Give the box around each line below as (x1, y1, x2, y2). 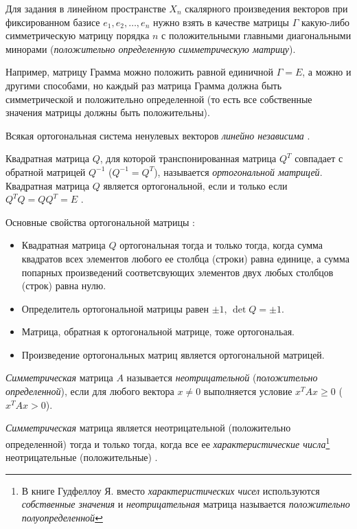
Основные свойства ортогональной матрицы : (5, 214, 195, 229)
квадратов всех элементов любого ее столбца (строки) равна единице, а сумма (21, 251, 349, 265)
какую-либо (301, 14, 350, 29)
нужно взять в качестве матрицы (152, 14, 289, 29)
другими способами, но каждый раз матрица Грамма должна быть (5, 78, 282, 92)
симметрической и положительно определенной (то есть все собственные (5, 91, 312, 106)
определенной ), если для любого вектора (5, 384, 174, 398)
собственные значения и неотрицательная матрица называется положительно (21, 497, 350, 511)
